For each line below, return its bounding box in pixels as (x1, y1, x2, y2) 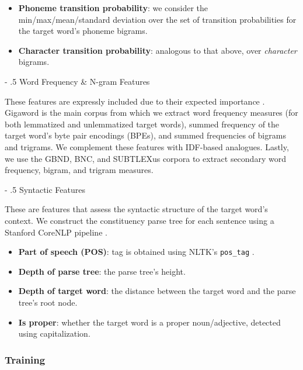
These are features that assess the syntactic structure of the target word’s (5, 203, 268, 215)
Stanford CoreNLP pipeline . (5, 226, 107, 238)
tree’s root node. (18, 296, 78, 308)
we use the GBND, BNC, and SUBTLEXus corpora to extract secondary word (5, 152, 286, 164)
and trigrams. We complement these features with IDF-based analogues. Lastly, (5, 140, 289, 153)
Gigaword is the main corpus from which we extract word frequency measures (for (5, 106, 298, 119)
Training (5, 352, 46, 366)
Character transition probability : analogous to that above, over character (18, 44, 297, 56)
